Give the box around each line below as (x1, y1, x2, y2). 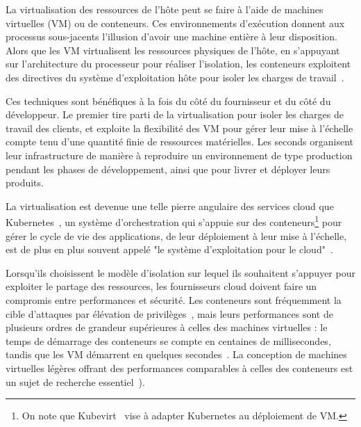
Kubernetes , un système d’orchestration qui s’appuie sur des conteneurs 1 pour (6, 213, 342, 229)
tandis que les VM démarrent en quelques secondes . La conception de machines (6, 347, 347, 362)
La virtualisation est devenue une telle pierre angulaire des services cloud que (6, 198, 334, 213)
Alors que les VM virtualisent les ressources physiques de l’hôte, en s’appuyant (6, 42, 340, 57)
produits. (6, 175, 44, 190)
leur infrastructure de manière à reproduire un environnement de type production (6, 147, 353, 162)
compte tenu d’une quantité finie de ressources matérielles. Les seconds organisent (6, 134, 354, 149)
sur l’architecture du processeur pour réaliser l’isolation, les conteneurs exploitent (6, 56, 351, 71)
